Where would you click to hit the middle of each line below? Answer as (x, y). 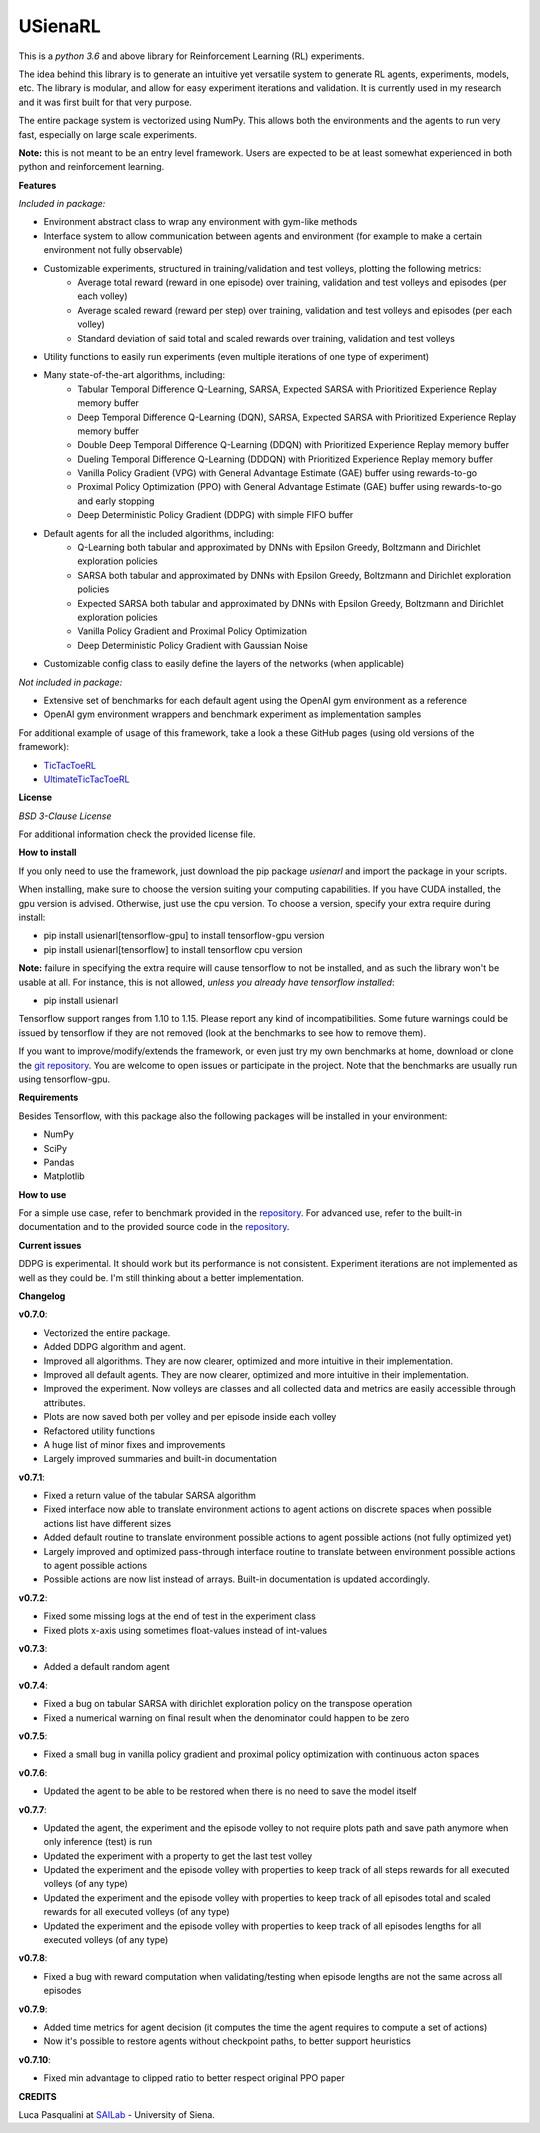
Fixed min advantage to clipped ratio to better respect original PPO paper (194, 2078)
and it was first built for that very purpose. (105, 102)
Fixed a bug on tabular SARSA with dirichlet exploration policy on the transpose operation (228, 1704)
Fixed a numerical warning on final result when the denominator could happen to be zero (226, 1717)
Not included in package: (70, 682)
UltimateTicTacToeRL (86, 779)
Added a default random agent (106, 1667)
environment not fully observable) (113, 250)
